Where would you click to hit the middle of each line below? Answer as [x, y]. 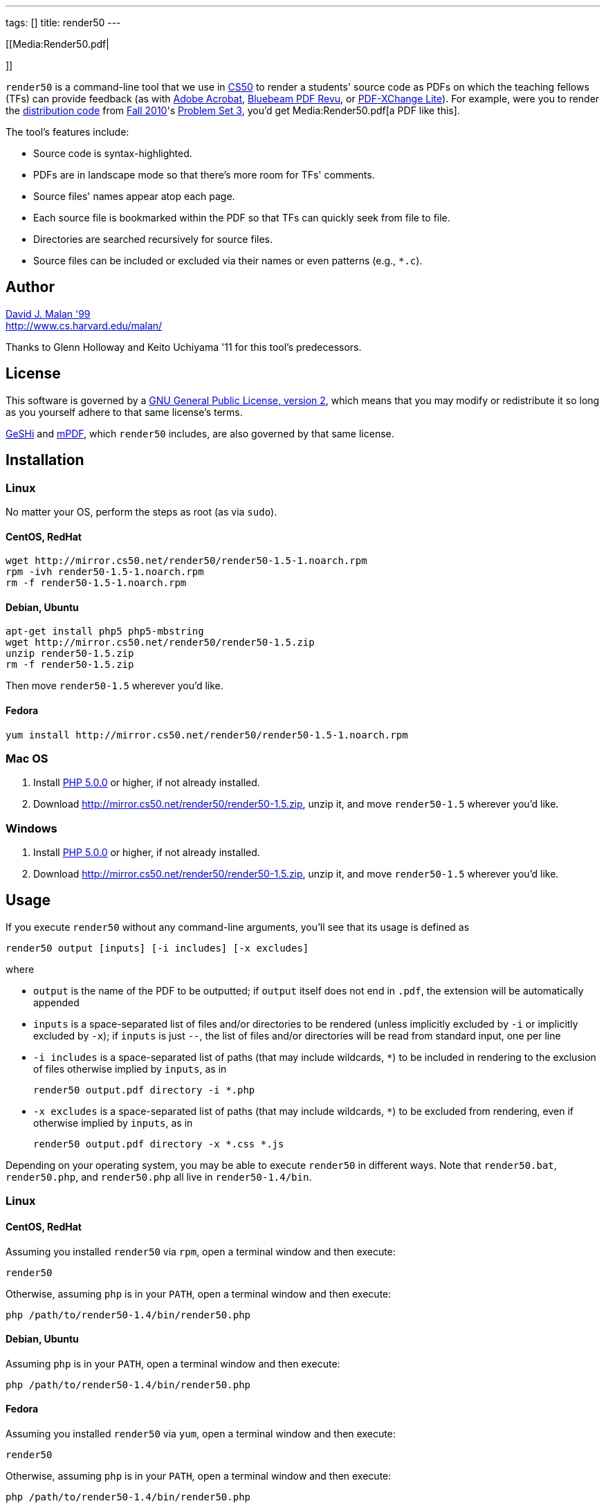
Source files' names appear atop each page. [134, 196]
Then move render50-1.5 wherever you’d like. [114, 686]
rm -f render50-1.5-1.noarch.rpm [96, 583]
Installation [45, 460]
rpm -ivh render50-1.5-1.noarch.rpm [105, 572]
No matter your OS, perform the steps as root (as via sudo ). [141, 511]
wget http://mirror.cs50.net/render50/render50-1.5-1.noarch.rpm [186, 561]
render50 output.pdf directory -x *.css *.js [159, 1144]
